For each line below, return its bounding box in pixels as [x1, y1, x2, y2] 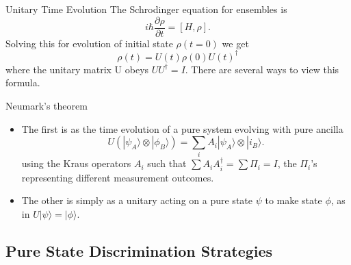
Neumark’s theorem [5, 98, 88, 112]
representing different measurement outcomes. [21, 170, 214, 184]
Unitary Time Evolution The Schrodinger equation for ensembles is [5, 2, 287, 16]
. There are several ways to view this [185, 62, 339, 76]
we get [222, 36, 249, 50]
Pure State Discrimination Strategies [5, 240, 273, 262]
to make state [265, 193, 322, 207]
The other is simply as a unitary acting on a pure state [21, 193, 252, 207]
